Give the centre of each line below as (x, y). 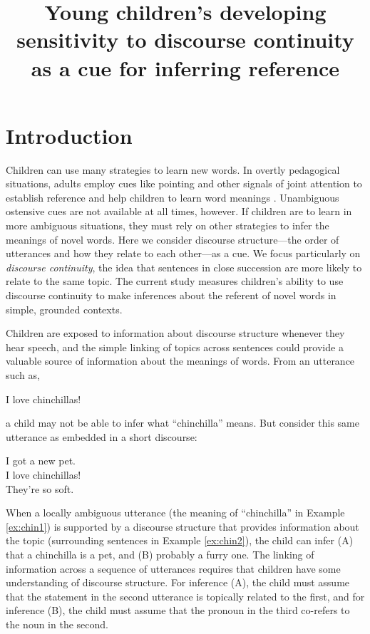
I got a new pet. (41, 461)
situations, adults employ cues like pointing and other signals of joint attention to (184, 183)
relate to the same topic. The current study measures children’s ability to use (175, 281)
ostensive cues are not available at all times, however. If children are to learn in (179, 211)
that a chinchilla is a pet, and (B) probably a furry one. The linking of (160, 554)
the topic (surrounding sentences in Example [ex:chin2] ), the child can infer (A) (180, 540)
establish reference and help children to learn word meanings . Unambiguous (173, 197)
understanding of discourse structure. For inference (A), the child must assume (178, 582)
